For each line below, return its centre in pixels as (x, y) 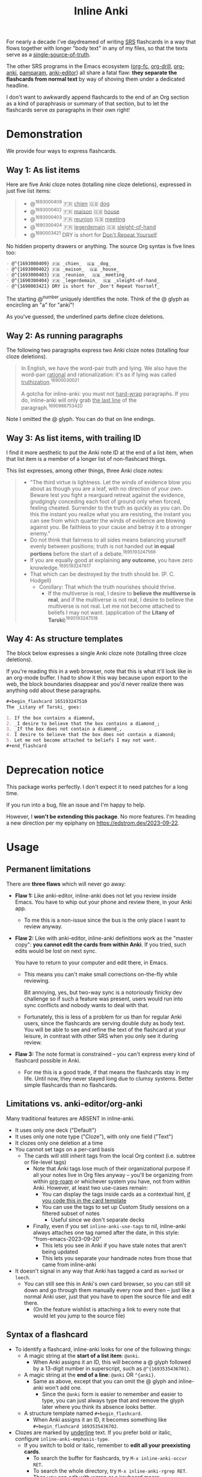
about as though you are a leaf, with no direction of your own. (106, 489)
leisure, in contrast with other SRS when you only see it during (101, 1036)
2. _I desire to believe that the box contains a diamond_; (83, 723)
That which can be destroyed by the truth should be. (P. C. (103, 574)
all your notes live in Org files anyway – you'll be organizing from (113, 1175)
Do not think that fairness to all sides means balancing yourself (108, 540)
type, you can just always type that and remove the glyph (113, 1400)
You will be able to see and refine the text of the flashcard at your (105, 1029)
